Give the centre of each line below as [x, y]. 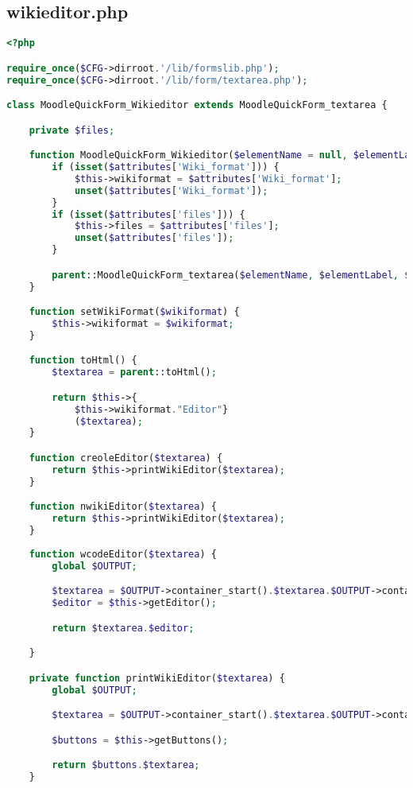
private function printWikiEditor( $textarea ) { [157, 678]
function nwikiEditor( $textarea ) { [123, 507]
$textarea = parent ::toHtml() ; [134, 373]
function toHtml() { [83, 361]
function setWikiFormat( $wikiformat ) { [134, 312]
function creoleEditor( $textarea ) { [126, 458]
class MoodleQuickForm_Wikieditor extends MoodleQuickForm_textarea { [197, 105]
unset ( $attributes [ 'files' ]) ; [154, 238]
